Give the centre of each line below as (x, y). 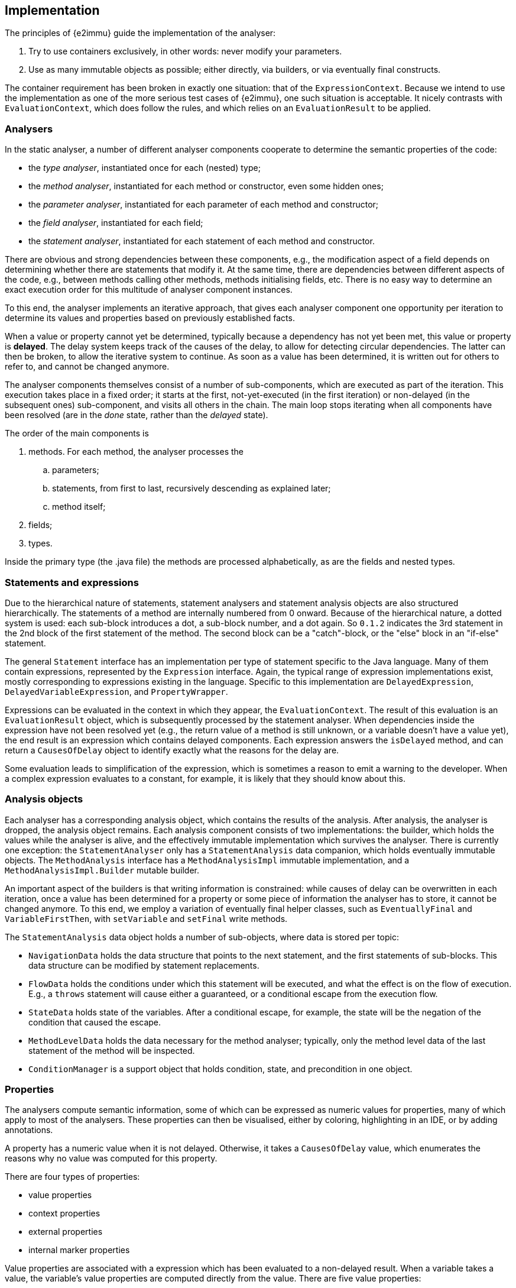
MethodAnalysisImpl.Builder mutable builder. (102, 870)
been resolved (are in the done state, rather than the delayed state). (137, 415)
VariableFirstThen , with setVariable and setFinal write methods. (146, 918)
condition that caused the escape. (95, 1022)
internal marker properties (79, 1250)
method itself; (79, 507)
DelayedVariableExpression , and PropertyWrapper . (116, 691)
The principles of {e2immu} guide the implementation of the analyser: (140, 33)
